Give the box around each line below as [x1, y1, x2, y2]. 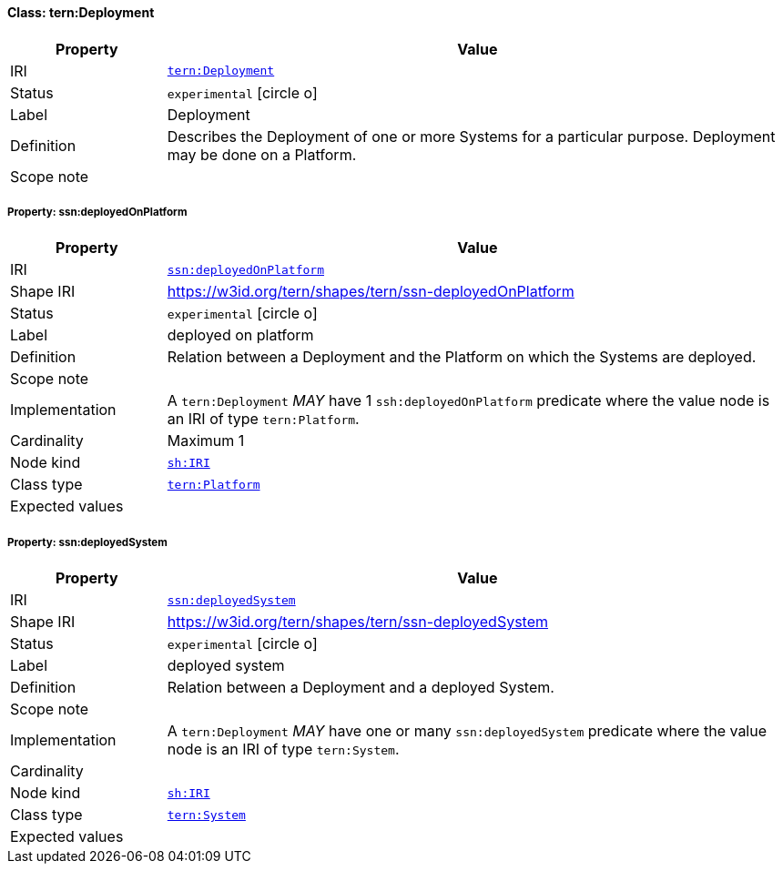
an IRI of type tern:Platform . [167, 410, 360, 429]
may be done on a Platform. [167, 145, 357, 164]
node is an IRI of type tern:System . [167, 740, 400, 759]
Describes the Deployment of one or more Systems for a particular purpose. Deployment [167, 127, 776, 146]
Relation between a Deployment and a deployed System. [167, 678, 554, 697]
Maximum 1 [167, 431, 245, 451]
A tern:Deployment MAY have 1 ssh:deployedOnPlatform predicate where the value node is [167, 391, 770, 410]
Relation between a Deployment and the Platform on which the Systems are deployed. [167, 348, 757, 367]
